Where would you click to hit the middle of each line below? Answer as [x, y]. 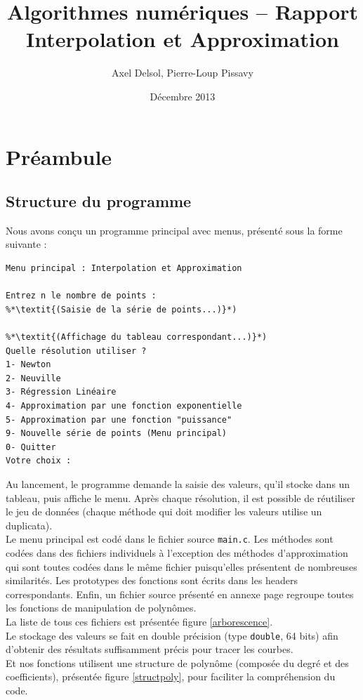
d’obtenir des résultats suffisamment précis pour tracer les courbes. [150, 649]
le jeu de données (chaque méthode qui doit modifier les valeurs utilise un [164, 511]
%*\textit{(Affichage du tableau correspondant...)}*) [137, 337]
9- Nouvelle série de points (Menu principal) [116, 434]
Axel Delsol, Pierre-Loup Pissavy [183, 73]
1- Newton [28, 365]
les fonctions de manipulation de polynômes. [101, 608]
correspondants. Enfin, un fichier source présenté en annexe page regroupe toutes [180, 594]
